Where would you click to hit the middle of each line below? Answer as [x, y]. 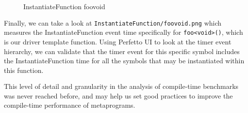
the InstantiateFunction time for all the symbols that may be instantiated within [124, 61]
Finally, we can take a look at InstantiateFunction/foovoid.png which [113, 22]
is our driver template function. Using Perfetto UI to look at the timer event [118, 41]
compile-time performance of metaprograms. [70, 105]
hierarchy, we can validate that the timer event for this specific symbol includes [122, 51]
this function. [24, 70]
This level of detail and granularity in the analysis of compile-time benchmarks [121, 86]
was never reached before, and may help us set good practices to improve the [118, 95]
